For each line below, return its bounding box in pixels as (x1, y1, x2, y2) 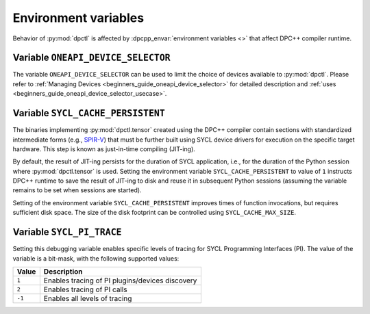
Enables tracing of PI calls (43, 285, 127, 294)
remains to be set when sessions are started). (12, 186, 142, 194)
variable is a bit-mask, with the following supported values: (12, 254, 180, 263)
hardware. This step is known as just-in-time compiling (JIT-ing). (12, 144, 195, 153)
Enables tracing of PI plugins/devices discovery (43, 276, 197, 285)
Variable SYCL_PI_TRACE (12, 226, 122, 238)
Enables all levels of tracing (43, 293, 132, 303)
